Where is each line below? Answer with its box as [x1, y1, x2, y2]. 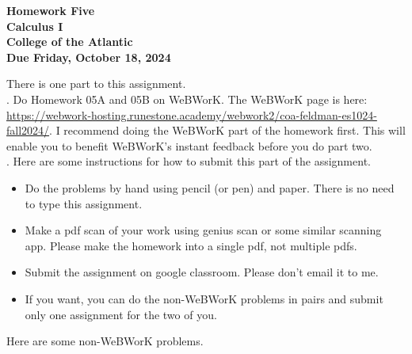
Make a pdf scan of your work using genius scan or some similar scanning [25, 222, 382, 238]
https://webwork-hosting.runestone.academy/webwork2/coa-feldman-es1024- [6, 106, 377, 123]
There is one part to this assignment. [6, 75, 186, 92]
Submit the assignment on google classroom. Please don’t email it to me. [25, 264, 379, 280]
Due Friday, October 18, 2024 [6, 48, 171, 65]
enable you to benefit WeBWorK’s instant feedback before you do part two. [6, 137, 372, 154]
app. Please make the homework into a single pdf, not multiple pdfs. [25, 237, 357, 253]
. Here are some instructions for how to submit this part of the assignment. [6, 153, 371, 169]
